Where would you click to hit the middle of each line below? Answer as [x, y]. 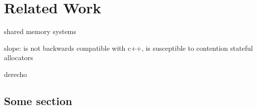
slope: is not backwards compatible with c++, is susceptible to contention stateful [128, 48]
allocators [19, 57]
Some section [38, 100]
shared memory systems [40, 31]
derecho [16, 74]
